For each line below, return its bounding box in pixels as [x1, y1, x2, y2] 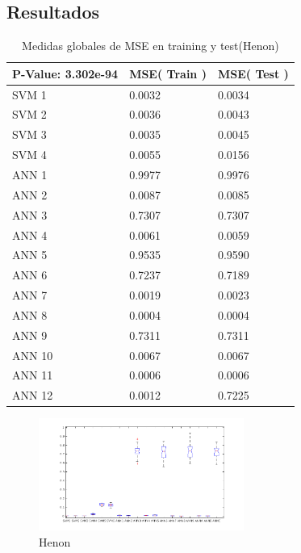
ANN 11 [12, 367, 53, 383]
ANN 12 [12, 387, 53, 404]
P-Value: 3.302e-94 [12, 65, 119, 82]
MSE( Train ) [129, 65, 207, 82]
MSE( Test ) [217, 65, 289, 82]
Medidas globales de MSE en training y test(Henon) [22, 37, 279, 54]
